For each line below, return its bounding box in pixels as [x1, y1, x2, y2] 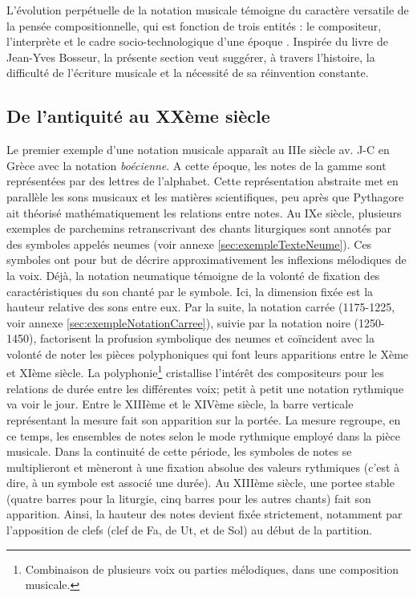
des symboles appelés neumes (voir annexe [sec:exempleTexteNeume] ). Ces [6, 235, 372, 252]
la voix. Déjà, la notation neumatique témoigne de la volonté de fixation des [6, 266, 380, 283]
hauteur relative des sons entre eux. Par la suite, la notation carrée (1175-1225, [6, 298, 395, 315]
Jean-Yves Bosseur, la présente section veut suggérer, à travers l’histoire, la [6, 48, 375, 65]
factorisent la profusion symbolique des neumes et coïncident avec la [39, 330, 374, 347]
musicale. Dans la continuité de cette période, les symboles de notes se [6, 443, 352, 460]
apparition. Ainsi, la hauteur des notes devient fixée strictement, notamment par [6, 506, 403, 522]
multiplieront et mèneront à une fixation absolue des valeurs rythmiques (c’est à [6, 458, 400, 475]
